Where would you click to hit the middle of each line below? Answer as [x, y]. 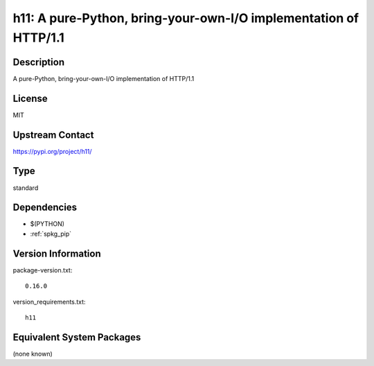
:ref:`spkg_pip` [51, 234]
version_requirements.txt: [49, 302]
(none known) [33, 354]
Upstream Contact [53, 135]
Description [39, 62]
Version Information [57, 253]
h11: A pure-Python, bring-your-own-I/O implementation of [186, 18]
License [30, 98]
